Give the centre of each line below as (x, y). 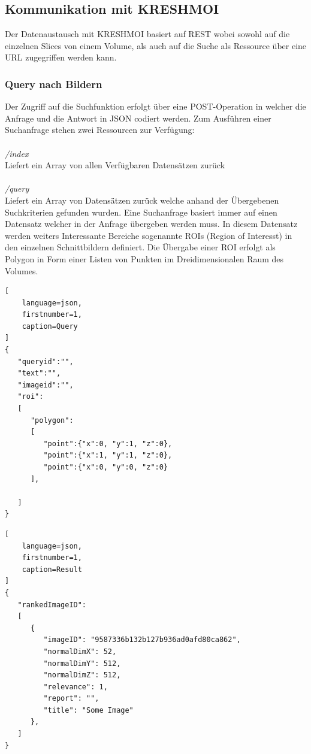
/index (17, 153)
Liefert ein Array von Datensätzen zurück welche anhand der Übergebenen (142, 200)
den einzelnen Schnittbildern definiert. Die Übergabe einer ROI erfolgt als (140, 247)
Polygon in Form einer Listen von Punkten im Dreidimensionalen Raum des (144, 258)
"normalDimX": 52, (80, 651)
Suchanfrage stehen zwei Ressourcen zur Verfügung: (100, 130)
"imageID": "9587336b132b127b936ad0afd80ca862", (142, 640)
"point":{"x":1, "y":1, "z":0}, (108, 455)
